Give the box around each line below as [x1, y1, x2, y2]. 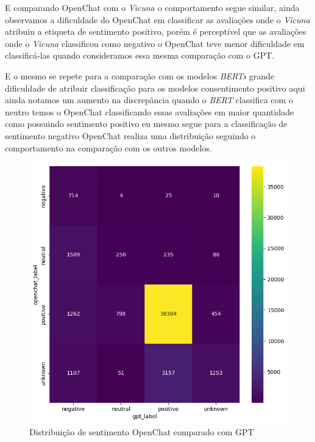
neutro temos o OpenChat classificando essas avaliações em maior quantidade [5, 105, 294, 118]
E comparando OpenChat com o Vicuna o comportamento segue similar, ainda [5, 1, 300, 13]
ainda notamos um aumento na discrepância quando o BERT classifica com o [5, 93, 293, 106]
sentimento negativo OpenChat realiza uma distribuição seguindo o [5, 129, 256, 142]
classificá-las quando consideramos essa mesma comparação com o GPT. [5, 49, 275, 62]
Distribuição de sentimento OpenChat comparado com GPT [29, 425, 254, 438]
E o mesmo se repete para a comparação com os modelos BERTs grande [5, 69, 274, 82]
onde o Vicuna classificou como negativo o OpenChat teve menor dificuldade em [5, 37, 305, 49]
